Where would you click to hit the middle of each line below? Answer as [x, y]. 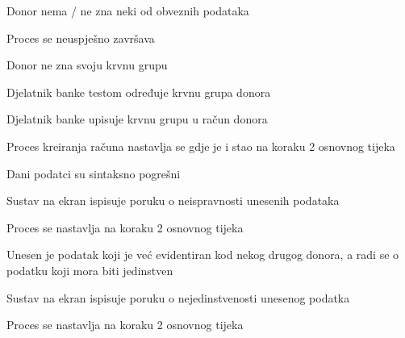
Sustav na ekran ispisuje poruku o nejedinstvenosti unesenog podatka [178, 297]
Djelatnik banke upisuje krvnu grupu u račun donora [137, 119]
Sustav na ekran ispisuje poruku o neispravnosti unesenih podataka [173, 200]
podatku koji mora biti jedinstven [90, 270]
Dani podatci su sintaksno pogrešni [94, 173]
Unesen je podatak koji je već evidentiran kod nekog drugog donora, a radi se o [203, 255]
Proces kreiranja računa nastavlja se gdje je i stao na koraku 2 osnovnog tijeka [201, 146]
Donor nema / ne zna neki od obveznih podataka [128, 10]
